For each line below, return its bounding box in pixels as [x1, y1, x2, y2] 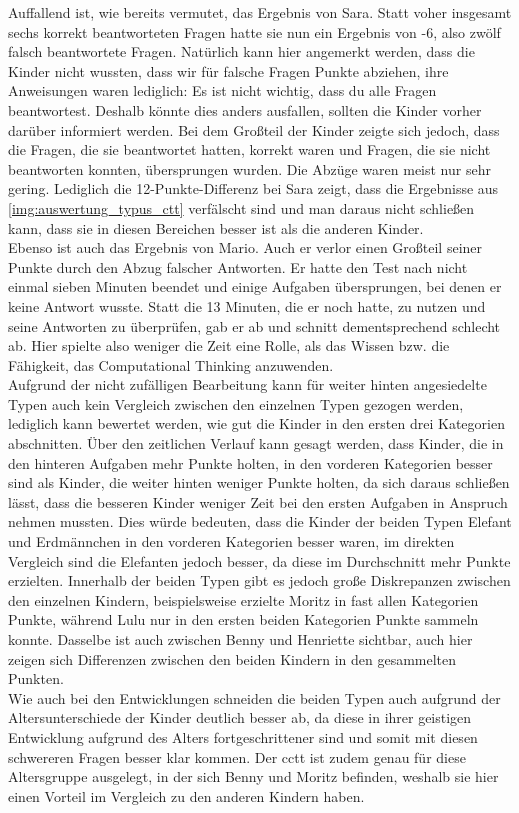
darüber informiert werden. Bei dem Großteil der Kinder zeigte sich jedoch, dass [8, 119, 500, 140]
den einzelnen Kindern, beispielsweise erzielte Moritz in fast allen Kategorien [8, 589, 479, 610]
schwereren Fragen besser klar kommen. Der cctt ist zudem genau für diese [8, 746, 466, 767]
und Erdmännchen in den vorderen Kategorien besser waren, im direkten [8, 531, 455, 552]
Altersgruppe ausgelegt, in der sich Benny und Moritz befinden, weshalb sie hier [8, 766, 499, 787]
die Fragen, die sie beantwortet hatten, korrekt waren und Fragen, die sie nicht [8, 139, 491, 160]
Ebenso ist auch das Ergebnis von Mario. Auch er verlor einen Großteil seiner [8, 237, 483, 258]
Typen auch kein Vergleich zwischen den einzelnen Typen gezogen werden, [8, 393, 464, 414]
